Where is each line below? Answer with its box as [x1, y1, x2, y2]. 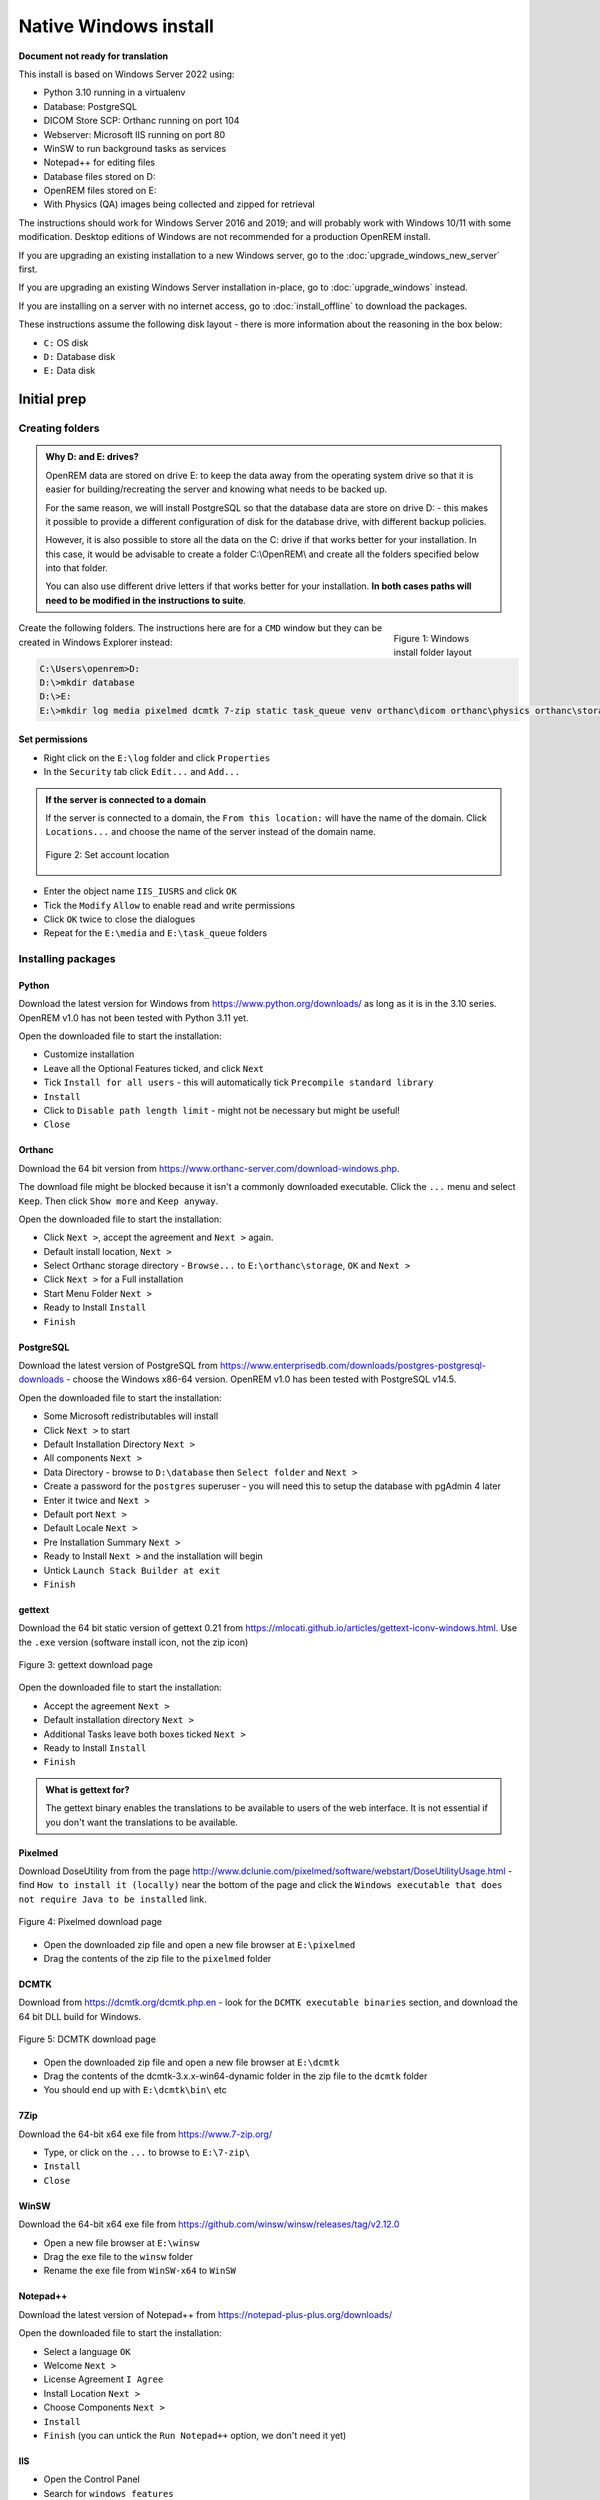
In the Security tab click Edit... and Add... [43, 766, 240, 778]
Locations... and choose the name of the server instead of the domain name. [45, 826, 377, 838]
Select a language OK [43, 2345, 131, 2357]
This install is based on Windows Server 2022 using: [18, 68, 235, 80]
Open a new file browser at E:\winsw [43, 2236, 200, 2249]
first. [18, 263, 38, 275]
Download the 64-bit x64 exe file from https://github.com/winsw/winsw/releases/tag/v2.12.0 [18, 2218, 400, 2230]
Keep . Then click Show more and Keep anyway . [18, 1195, 219, 1207]
